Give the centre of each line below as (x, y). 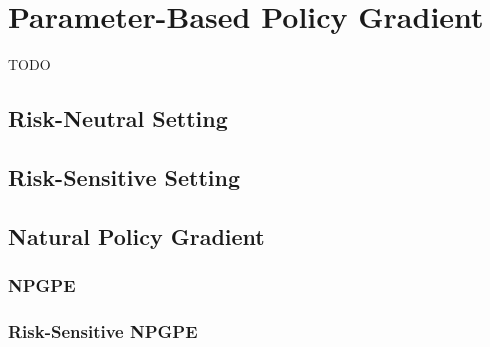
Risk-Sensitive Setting (124, 176)
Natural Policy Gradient (136, 235)
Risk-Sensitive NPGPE (103, 330)
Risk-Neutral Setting (118, 118)
